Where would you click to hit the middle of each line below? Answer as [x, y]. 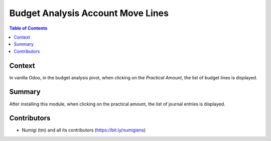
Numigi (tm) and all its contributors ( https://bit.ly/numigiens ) [84, 130]
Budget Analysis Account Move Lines [89, 13]
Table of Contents [28, 28]
